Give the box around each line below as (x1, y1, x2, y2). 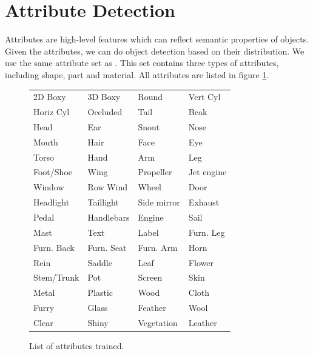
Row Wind (87, 181, 128, 193)
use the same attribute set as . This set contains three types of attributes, (5, 56, 279, 69)
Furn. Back (33, 241, 75, 253)
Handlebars (87, 211, 130, 223)
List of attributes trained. (29, 339, 124, 352)
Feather (138, 301, 166, 314)
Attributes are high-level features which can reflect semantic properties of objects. (5, 33, 309, 45)
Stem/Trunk (33, 271, 79, 284)
